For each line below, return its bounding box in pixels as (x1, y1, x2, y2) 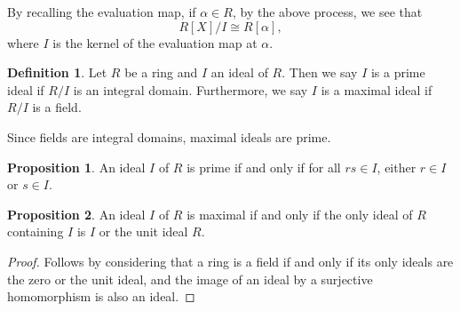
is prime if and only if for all (186, 157, 341, 176)
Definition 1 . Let (7, 63, 107, 82)
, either (377, 157, 416, 176)
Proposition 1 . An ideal (7, 157, 146, 176)
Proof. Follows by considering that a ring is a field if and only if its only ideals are (7, 251, 454, 270)
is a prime (370, 63, 425, 82)
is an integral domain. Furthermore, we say (73, 80, 308, 99)
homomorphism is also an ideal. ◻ (7, 287, 195, 306)
